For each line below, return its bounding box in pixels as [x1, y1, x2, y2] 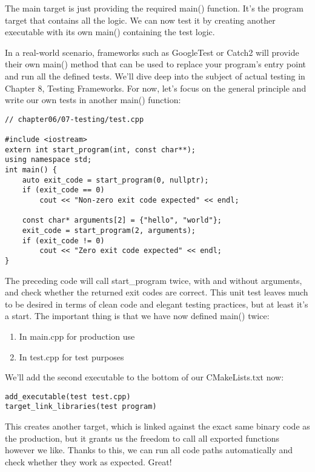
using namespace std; [5, 155, 92, 164]
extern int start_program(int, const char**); [5, 145, 196, 154]
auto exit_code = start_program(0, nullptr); [22, 175, 209, 184]
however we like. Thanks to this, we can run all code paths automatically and [5, 443, 293, 456]
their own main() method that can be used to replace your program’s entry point [5, 58, 307, 70]
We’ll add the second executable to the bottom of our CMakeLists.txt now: [5, 371, 284, 383]
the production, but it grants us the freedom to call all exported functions [5, 431, 280, 444]
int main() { [5, 166, 57, 175]
